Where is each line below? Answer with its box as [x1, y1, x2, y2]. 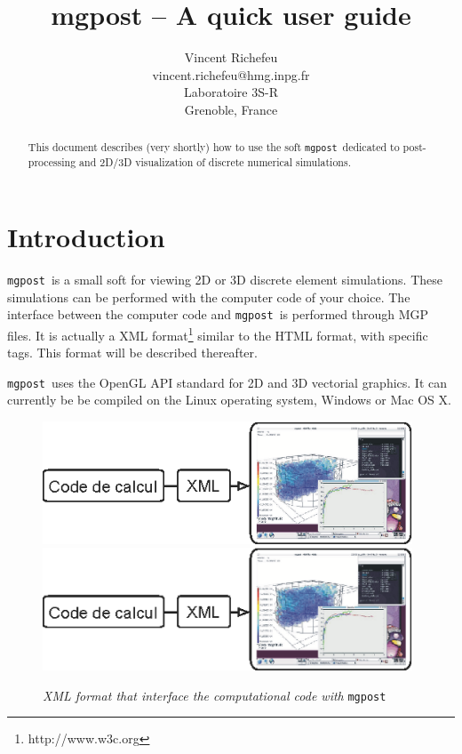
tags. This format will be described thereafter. [7, 343, 258, 362]
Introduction [7, 219, 165, 255]
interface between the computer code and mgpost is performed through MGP [7, 305, 429, 324]
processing [28, 155, 76, 170]
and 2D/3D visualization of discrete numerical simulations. [79, 155, 351, 170]
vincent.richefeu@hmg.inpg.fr [152, 65, 310, 84]
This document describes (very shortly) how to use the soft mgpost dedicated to [28, 140, 400, 155]
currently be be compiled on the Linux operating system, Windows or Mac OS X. [7, 390, 451, 409]
